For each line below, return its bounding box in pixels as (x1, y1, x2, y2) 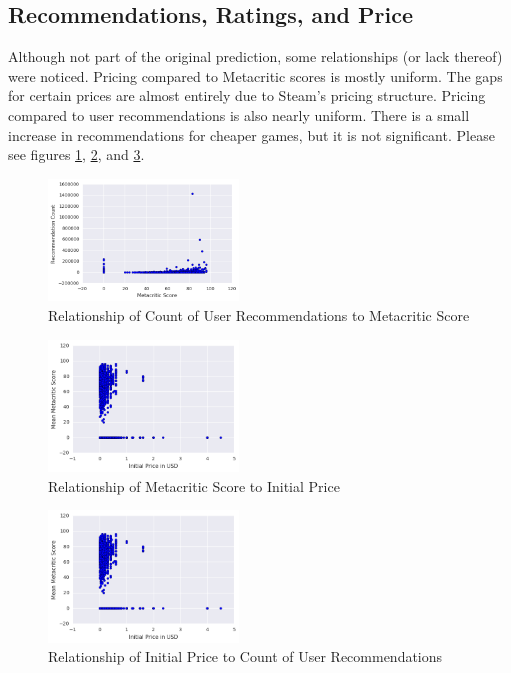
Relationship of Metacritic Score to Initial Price (48, 475, 340, 496)
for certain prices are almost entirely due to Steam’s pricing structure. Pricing (8, 85, 486, 106)
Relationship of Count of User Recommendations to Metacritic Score (48, 305, 470, 326)
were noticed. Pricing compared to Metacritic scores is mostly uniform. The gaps (8, 65, 503, 86)
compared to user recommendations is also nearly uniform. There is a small (8, 104, 470, 125)
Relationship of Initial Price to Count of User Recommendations (48, 646, 443, 667)
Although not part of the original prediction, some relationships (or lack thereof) (8, 46, 503, 67)
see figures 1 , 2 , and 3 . (8, 144, 145, 165)
